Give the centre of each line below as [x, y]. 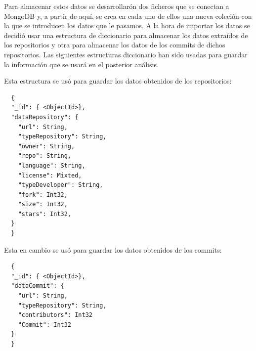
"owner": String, [46, 146]
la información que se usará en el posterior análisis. [81, 64]
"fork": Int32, [43, 195]
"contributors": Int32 [55, 315]
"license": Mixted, [50, 175]
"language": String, [52, 165]
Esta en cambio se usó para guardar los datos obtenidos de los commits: [113, 249]
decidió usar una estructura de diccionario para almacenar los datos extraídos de [126, 35]
